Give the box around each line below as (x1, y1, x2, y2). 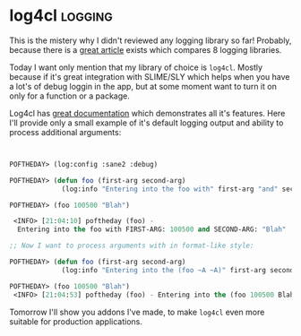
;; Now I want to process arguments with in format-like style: (9, 241, 254, 251)
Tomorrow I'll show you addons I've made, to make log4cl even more (9, 306, 265, 317)
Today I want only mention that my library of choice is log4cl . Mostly (9, 62, 262, 73)
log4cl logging (9, 5, 114, 26)
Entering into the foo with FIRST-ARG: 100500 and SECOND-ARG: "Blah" (17, 225, 287, 234)
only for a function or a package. (9, 90, 130, 101)
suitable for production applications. (9, 315, 143, 327)
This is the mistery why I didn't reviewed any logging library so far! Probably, (9, 35, 292, 46)
